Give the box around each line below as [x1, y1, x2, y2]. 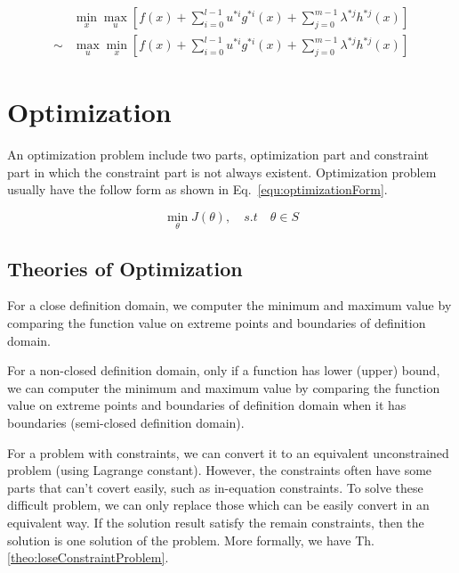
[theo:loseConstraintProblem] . [7, 548, 169, 567]
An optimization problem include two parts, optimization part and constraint [7, 145, 430, 164]
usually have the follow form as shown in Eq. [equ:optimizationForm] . [7, 180, 388, 199]
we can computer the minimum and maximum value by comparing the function [7, 378, 440, 397]
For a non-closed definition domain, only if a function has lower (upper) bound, [7, 361, 440, 380]
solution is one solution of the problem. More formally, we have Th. [7, 530, 374, 549]
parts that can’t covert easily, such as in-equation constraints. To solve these [7, 478, 423, 496]
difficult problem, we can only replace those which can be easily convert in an [7, 495, 430, 514]
